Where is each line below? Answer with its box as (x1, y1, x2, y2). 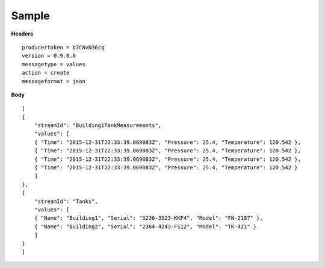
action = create (22, 69, 70, 76)
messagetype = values (22, 61, 85, 67)
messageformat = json (22, 78, 85, 84)
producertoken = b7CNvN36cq (22, 44, 105, 51)
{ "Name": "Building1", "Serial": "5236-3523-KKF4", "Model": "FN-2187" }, (34, 214, 263, 222)
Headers (11, 30, 33, 37)
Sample (11, 9, 51, 22)
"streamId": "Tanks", (34, 198, 99, 205)
